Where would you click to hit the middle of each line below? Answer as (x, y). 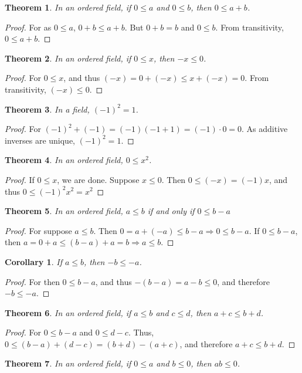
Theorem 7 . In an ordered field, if (68, 363)
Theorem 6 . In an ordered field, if (68, 312)
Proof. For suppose (38, 230)
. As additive (265, 129)
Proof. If (20, 179)
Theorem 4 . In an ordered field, (64, 160)
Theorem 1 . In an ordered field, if (68, 7)
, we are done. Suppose (98, 179)
